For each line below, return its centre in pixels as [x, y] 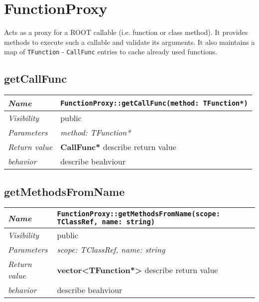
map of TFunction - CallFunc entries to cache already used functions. [111, 52]
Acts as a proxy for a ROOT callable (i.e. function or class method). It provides [126, 32]
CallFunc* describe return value [118, 147]
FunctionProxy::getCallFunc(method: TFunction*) [154, 103]
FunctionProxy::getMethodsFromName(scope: [138, 214]
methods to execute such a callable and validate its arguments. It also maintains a [129, 42]
